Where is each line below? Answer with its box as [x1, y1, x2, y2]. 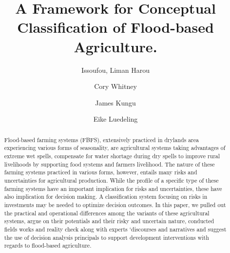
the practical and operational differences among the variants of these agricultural [4, 209, 210, 217]
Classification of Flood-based [17, 17, 214, 37]
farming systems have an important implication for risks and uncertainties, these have [4, 184, 222, 192]
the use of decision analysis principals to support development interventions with [4, 233, 209, 241]
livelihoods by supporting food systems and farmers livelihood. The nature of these [4, 160, 215, 168]
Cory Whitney [94, 81, 137, 91]
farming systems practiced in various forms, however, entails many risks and [4, 168, 197, 176]
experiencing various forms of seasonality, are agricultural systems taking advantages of [4, 144, 226, 152]
